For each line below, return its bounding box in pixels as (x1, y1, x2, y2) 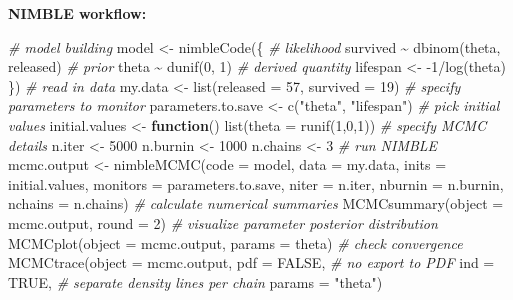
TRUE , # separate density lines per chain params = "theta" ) (8, 271, 383, 292)
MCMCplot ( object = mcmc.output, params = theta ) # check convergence (8, 232, 463, 253)
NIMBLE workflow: (8, 3, 147, 23)
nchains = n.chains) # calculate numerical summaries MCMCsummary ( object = (8, 193, 504, 214)
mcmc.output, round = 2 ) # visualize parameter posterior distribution (8, 212, 438, 233)
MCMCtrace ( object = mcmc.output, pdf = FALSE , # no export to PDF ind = (8, 252, 495, 273)
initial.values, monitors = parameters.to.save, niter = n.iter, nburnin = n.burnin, (8, 173, 504, 194)
